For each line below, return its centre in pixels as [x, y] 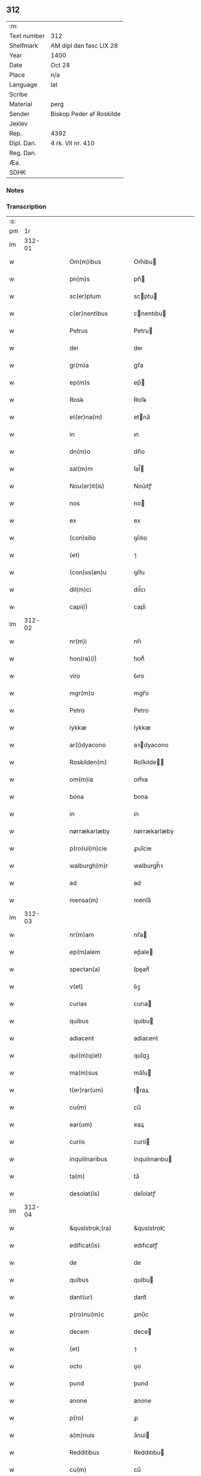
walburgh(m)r [89, 866]
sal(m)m [81, 469]
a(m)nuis [82, 1435]
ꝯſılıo [141, 538]
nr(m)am [82, 935]
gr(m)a [79, 366]
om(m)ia [82, 780]
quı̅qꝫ [141, 1056]
